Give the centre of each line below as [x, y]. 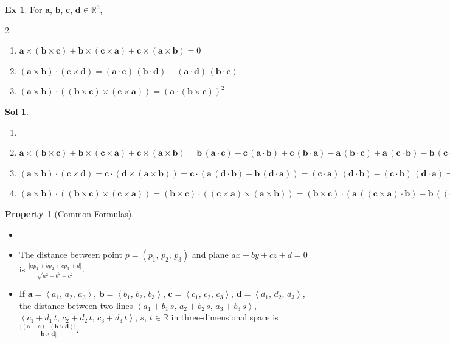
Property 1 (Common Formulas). [70, 213]
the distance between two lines [76, 305]
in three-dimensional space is [225, 317]
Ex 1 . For [24, 9]
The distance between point [71, 255]
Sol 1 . [17, 111]
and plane [210, 255]
